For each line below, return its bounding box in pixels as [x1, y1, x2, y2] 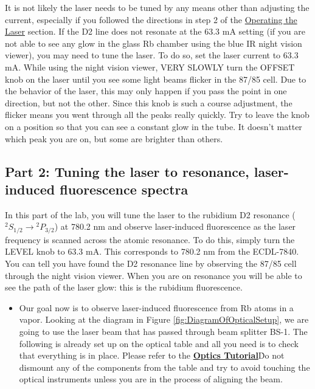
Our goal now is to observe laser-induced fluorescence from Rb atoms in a [19, 301, 294, 314]
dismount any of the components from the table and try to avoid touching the [19, 360, 310, 373]
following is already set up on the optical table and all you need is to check [19, 337, 299, 349]
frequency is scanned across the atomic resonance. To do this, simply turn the [5, 233, 295, 246]
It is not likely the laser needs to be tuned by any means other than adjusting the [5, 1, 310, 13]
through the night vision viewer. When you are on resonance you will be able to [5, 269, 302, 281]
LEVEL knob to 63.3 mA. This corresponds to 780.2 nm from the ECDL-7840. [5, 245, 299, 258]
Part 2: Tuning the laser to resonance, [5, 162, 249, 181]
